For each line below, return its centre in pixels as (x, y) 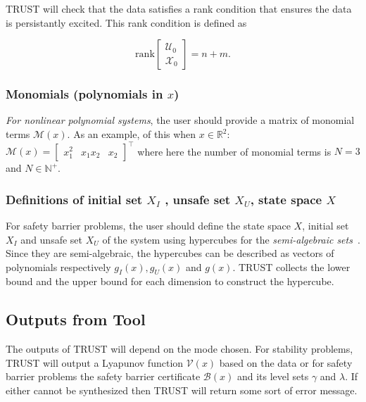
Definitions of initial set (74, 199)
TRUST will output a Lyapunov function (95, 362)
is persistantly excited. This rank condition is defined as (126, 22)
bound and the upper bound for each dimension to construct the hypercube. (170, 281)
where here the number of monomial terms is (234, 151)
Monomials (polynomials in (84, 94)
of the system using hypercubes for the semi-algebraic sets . (231, 239)
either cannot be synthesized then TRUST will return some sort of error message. (182, 390)
